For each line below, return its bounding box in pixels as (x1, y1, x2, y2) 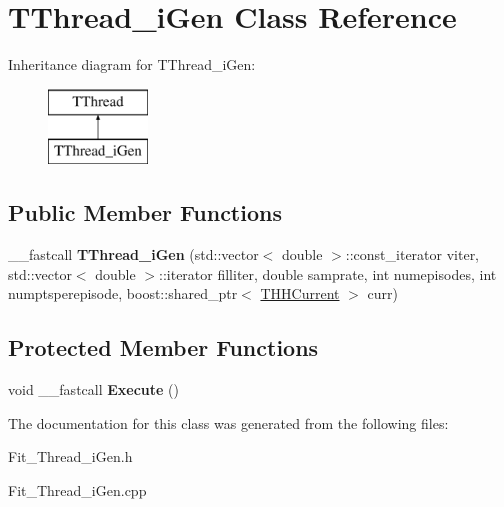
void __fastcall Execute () (8, 379, 180, 400)
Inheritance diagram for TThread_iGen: (8, 54, 256, 75)
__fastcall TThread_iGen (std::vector (8, 244, 259, 265)
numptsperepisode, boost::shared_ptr (8, 283, 238, 304)
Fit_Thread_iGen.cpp (8, 479, 147, 500)
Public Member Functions (8, 197, 282, 228)
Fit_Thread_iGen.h (8, 446, 133, 467)
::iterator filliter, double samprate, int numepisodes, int (159, 263, 497, 284)
